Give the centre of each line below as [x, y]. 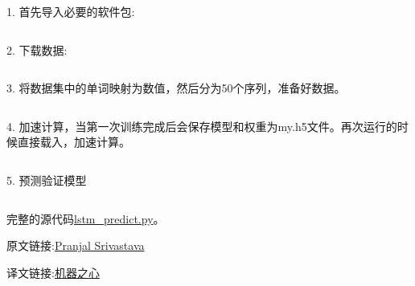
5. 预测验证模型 [47, 180]
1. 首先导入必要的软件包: [71, 11]
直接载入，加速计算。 [74, 142]
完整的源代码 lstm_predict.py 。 [86, 218]
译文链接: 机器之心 [53, 272]
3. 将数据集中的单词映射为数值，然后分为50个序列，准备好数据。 [176, 88]
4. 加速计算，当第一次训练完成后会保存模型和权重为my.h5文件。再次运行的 [202, 126]
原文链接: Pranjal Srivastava [76, 245]
